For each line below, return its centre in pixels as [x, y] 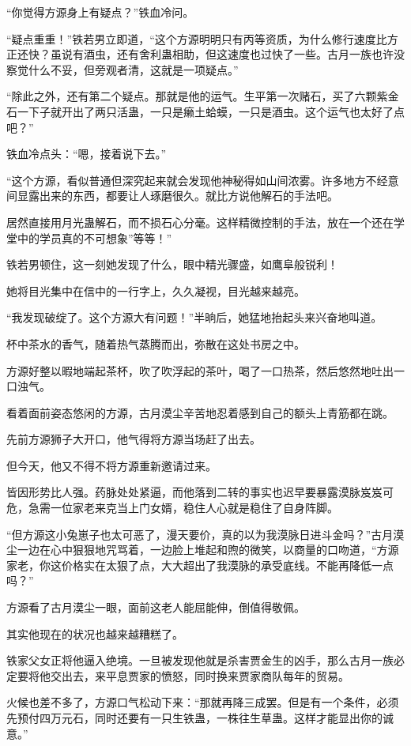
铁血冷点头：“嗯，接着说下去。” [87, 154]
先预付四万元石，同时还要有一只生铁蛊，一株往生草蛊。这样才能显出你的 [194, 718]
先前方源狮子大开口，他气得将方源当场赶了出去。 [134, 439]
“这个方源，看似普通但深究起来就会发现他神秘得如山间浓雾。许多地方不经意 [203, 180]
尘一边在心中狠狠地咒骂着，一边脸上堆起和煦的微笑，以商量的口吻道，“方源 [203, 550]
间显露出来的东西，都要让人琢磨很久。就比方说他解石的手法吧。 [172, 196]
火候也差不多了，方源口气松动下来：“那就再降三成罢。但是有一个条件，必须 [203, 702]
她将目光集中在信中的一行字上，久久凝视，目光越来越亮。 [156, 290]
